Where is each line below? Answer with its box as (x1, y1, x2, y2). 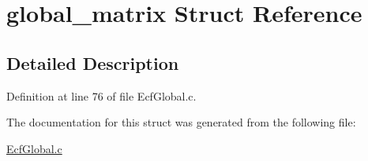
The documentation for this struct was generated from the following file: (6, 114, 356, 130)
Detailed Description (6, 50, 179, 75)
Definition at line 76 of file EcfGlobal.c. (6, 87, 197, 104)
